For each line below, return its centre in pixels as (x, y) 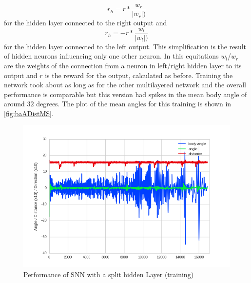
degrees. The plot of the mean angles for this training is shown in (134, 104)
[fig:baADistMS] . (29, 113)
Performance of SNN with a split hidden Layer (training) (109, 274)
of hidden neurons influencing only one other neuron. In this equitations (111, 56)
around (14, 104)
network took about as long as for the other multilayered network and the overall (125, 85)
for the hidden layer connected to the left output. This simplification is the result (125, 46)
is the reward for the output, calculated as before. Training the (139, 75)
